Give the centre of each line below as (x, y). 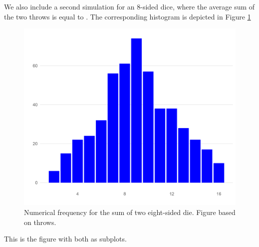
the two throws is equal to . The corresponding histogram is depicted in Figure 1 (128, 16)
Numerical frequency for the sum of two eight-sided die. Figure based (130, 212)
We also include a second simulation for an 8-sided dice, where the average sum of (129, 6)
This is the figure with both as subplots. (65, 239)
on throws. (40, 222)
